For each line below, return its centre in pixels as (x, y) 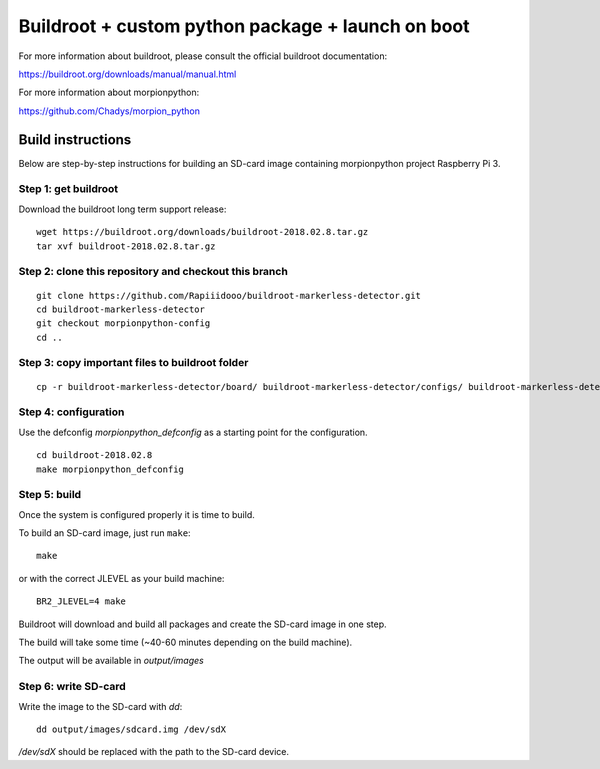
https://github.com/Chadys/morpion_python (109, 111)
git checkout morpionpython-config (123, 323)
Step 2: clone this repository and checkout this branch (153, 272)
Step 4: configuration (71, 412)
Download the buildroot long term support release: (122, 209)
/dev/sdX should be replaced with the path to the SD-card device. (154, 752)
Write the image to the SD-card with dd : (100, 706)
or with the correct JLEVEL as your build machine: (121, 578)
